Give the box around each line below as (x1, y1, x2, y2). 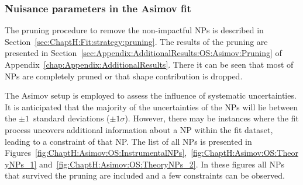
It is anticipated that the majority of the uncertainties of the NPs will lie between (5, 100, 298, 113)
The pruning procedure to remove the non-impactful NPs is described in (5, 24, 264, 36)
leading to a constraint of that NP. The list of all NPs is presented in (5, 135, 252, 147)
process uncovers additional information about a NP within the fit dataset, (5, 123, 273, 135)
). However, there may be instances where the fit (125, 112, 299, 124)
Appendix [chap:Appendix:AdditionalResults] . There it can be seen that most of (5, 58, 294, 70)
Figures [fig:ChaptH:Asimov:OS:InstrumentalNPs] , (5, 146, 187, 159)
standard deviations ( (33, 112, 110, 124)
